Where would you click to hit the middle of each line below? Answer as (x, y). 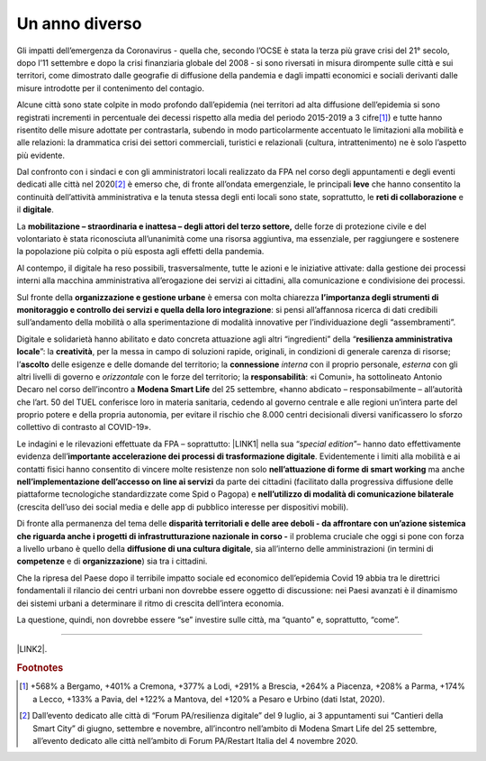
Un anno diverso (79, 23)
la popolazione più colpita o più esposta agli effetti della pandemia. (140, 252)
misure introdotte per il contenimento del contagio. (110, 88)
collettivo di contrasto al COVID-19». (84, 427)
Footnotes (40, 668)
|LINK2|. (32, 649)
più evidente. (40, 155)
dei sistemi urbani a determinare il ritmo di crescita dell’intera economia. (150, 603)
